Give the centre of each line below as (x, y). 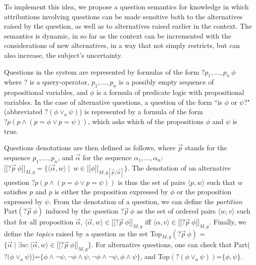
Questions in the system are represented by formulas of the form (102, 71)
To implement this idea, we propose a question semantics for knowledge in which (127, 6)
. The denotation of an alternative (179, 167)
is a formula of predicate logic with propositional (170, 92)
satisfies (16, 192)
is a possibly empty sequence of (166, 82)
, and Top (155, 256)
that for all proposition (39, 222)
